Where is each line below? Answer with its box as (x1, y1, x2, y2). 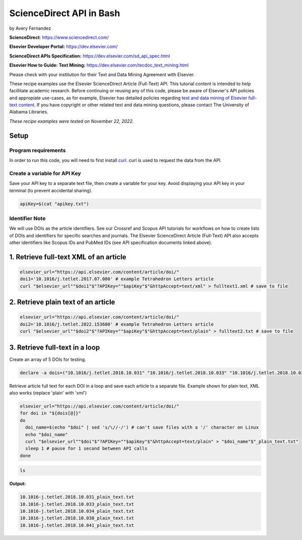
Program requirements (9, 147, 66, 154)
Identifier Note (9, 215, 46, 222)
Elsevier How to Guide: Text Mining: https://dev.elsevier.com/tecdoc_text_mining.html (9, 62, 189, 68)
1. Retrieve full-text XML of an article (9, 253, 127, 261)
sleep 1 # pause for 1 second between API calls (25, 446, 148, 451)
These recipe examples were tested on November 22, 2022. (9, 118, 134, 124)
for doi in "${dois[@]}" (20, 410, 82, 416)
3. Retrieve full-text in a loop (9, 343, 100, 351)
